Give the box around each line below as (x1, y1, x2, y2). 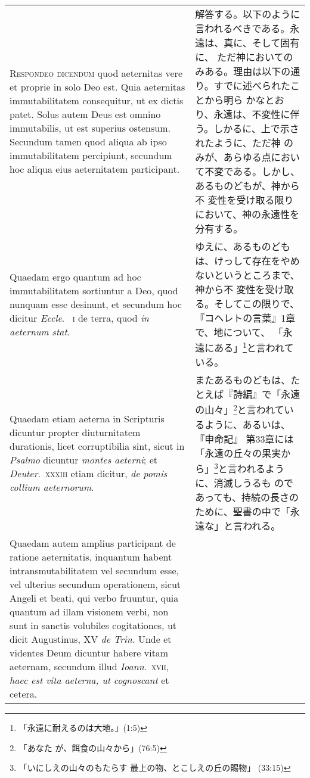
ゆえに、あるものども (195, 239, 290, 253)
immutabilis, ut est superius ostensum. (10, 121, 170, 135)
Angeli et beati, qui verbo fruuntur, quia (10, 590, 179, 605)
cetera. (10, 686, 38, 701)
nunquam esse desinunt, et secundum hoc (10, 297, 182, 311)
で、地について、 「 (195, 325, 283, 339)
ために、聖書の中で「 (195, 504, 290, 518)
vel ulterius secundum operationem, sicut (10, 577, 181, 591)
